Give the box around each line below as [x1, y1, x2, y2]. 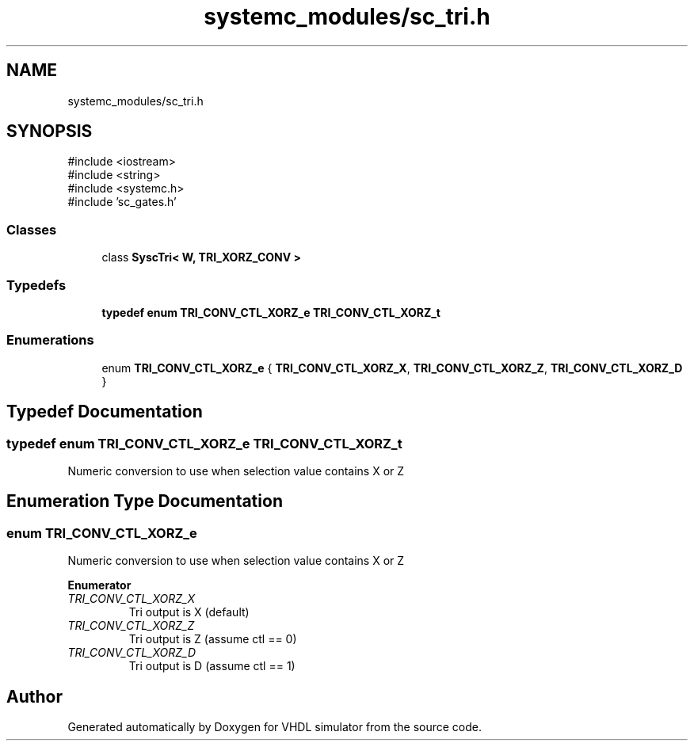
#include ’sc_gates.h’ [67, 195, 177, 209]
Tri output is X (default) [128, 605, 250, 619]
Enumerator [67, 578, 132, 593]
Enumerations [6, 332, 94, 349]
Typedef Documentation [6, 402, 203, 422]
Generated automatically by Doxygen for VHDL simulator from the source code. [67, 719, 482, 734]
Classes [6, 221, 57, 238]
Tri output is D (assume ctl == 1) [128, 659, 296, 673]
